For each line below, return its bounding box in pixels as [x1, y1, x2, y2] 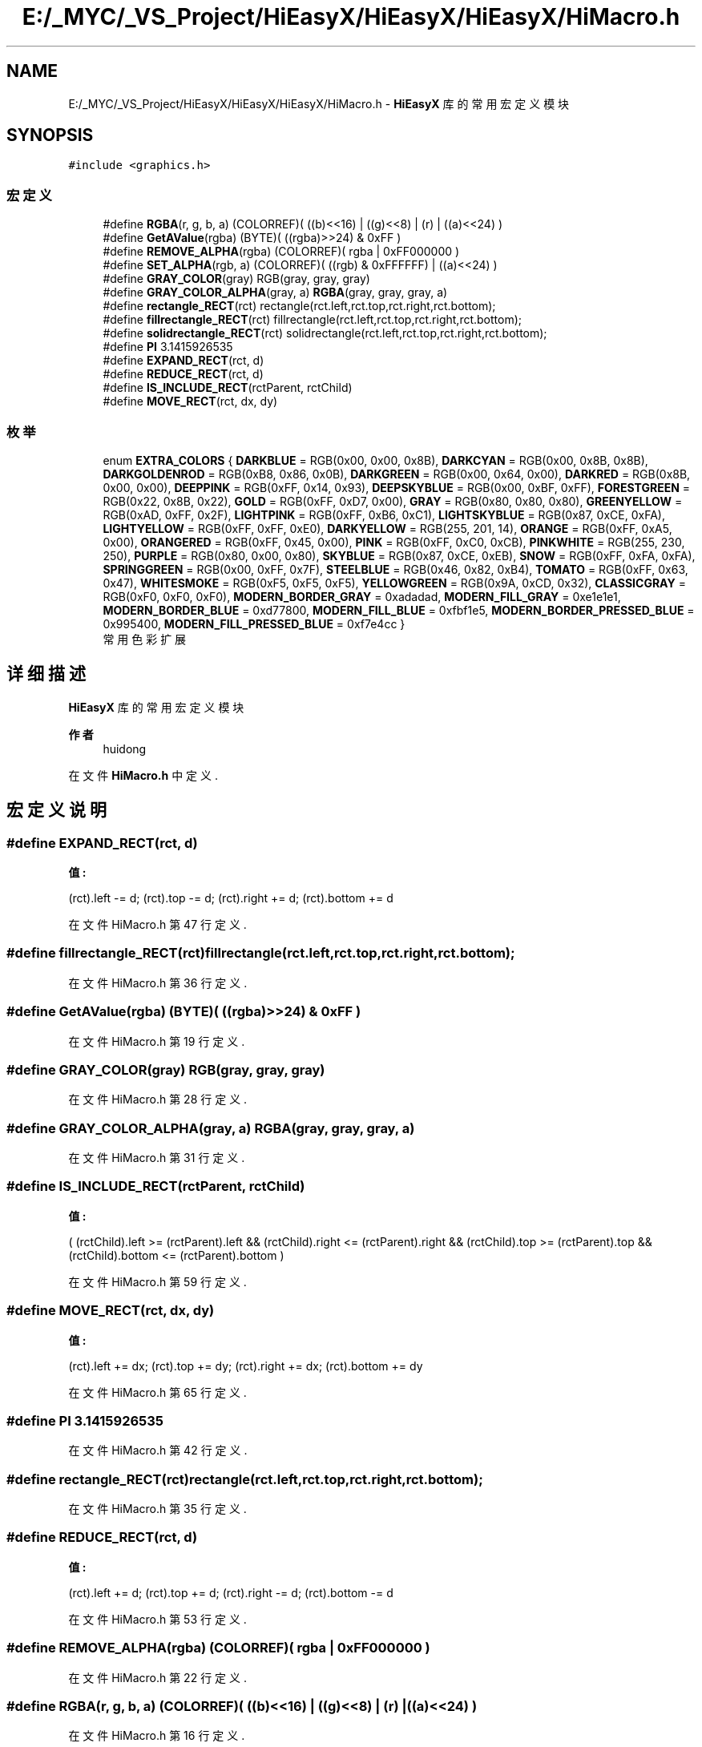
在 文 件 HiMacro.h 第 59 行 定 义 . [68, 1274, 247, 1289]
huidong [103, 741, 147, 756]
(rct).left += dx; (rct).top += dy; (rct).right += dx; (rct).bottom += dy [68, 1358, 423, 1373]
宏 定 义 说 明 [6, 800, 107, 821]
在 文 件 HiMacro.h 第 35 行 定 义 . [68, 1502, 247, 1515]
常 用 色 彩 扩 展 [103, 631, 187, 646]
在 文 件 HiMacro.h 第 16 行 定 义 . [68, 1729, 245, 1743]
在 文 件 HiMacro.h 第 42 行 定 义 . [68, 1443, 248, 1458]
